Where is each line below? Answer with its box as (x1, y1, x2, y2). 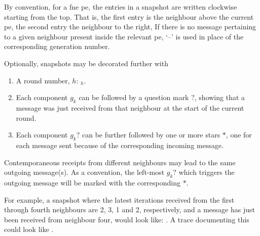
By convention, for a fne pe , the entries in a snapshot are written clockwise (4, 2, 237, 12)
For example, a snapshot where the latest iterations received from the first (4, 194, 235, 205)
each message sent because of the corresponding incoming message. (16, 139, 224, 150)
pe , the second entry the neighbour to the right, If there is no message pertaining (4, 21, 256, 32)
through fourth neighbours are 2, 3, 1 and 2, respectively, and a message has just (4, 204, 255, 215)
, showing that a (194, 92, 245, 103)
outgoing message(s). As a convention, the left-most (4, 167, 165, 177)
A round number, (16, 75, 70, 85)
